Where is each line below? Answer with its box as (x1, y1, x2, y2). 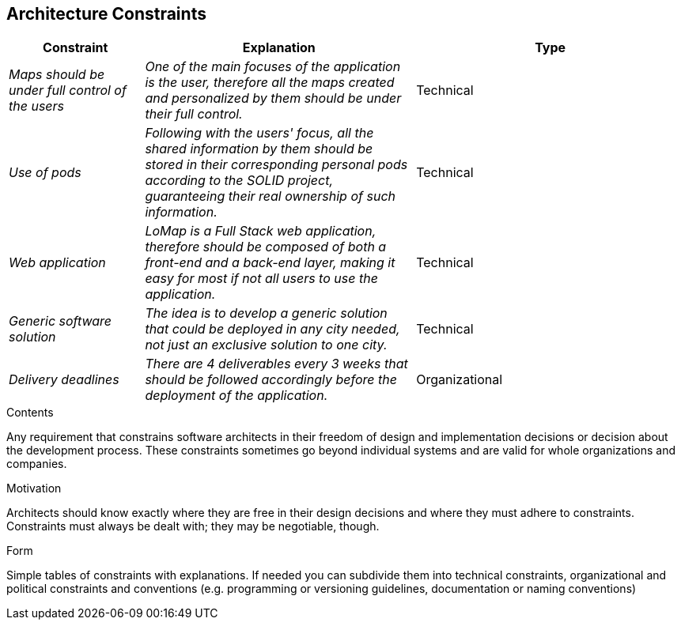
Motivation (6, 481, 62, 496)
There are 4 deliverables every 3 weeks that (145, 356, 408, 372)
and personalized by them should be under (145, 90, 402, 107)
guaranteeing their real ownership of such (145, 188, 395, 205)
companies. (6, 457, 67, 471)
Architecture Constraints (6, 4, 206, 24)
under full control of (9, 82, 127, 99)
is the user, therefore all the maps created (145, 74, 395, 91)
